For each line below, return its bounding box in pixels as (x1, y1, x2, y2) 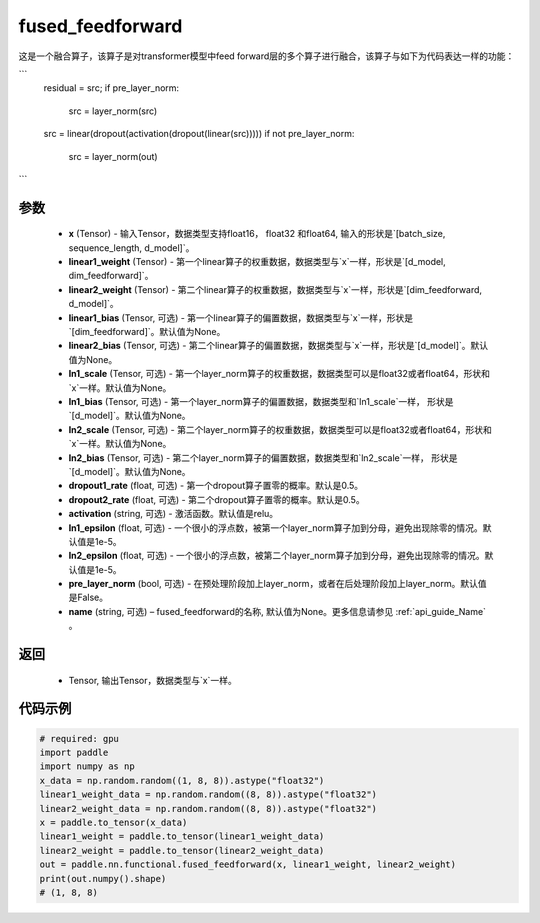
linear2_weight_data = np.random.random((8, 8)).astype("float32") (39, 803, 378, 814)
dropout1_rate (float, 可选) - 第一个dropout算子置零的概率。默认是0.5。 (68, 480, 364, 492)
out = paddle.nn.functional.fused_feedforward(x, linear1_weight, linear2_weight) (39, 859, 457, 870)
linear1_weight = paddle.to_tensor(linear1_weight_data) (39, 831, 325, 842)
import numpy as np (39, 761, 135, 772)
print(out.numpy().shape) (39, 873, 167, 884)
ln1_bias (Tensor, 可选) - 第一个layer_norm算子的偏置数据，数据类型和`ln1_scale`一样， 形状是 (68, 395, 454, 407)
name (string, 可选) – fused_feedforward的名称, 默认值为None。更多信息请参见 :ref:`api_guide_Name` (68, 605, 487, 617)
